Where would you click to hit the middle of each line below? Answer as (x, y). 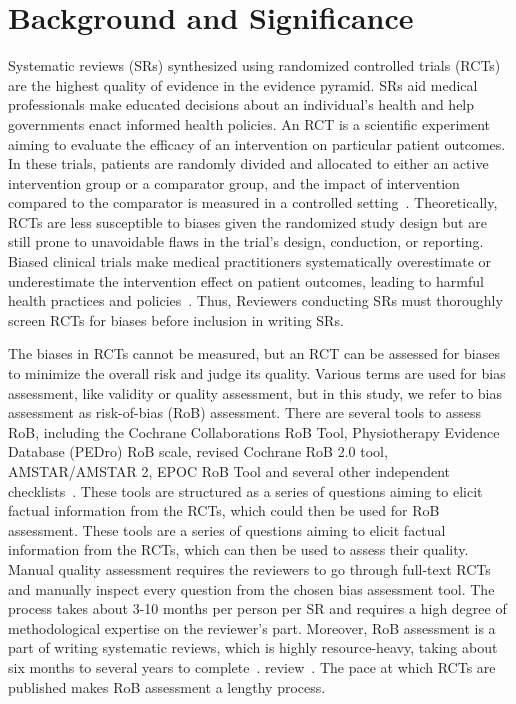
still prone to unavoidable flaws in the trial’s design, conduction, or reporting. (246, 241)
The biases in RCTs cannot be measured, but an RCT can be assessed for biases (254, 353)
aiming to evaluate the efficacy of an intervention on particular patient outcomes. (257, 143)
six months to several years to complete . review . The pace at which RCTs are (252, 666)
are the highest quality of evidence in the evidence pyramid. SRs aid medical (243, 84)
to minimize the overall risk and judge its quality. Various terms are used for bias (257, 373)
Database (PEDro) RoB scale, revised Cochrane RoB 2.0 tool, (198, 451)
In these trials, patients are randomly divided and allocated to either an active (248, 163)
